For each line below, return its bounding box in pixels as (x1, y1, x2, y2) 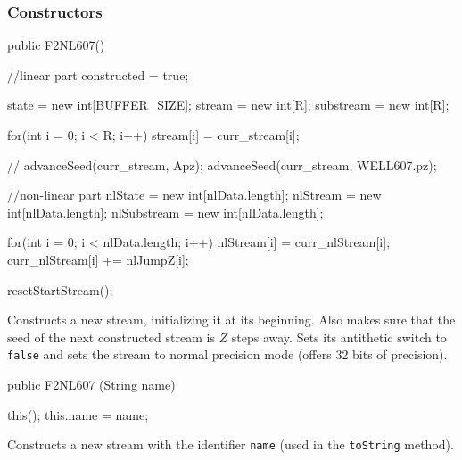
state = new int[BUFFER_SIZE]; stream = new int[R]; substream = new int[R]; (7, 95, 450, 114)
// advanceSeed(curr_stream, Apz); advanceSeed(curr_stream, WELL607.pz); (7, 155, 437, 174)
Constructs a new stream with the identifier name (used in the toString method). (7, 435, 454, 454)
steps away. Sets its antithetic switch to (231, 327, 447, 346)
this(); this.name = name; (7, 405, 149, 423)
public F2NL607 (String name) (7, 375, 176, 393)
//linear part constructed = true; (7, 65, 189, 84)
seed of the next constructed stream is (7, 327, 215, 346)
